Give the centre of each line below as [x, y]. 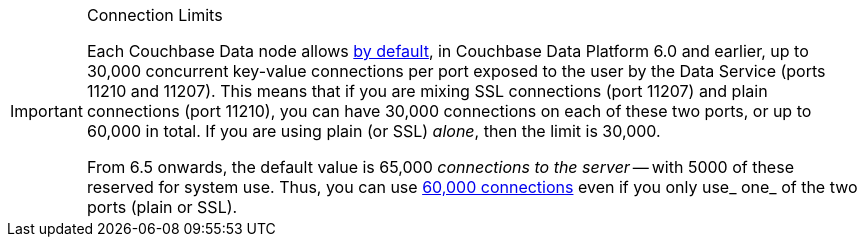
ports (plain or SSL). [162, 207]
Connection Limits [154, 15]
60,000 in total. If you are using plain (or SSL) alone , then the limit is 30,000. [373, 131]
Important [46, 111]
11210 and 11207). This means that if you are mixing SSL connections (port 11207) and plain [427, 91]
